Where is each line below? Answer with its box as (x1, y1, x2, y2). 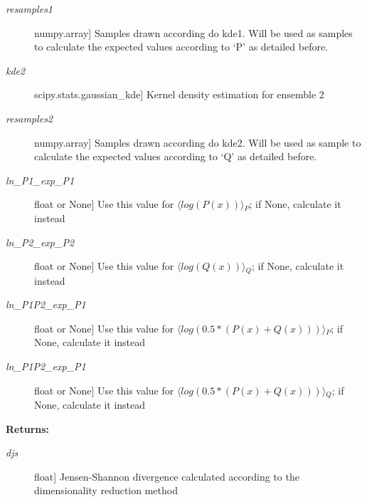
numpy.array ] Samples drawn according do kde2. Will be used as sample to (34, 135, 361, 150)
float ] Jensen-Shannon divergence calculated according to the (34, 469, 299, 483)
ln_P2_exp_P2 (6, 234, 75, 249)
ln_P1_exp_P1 (6, 172, 75, 187)
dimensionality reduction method (34, 483, 178, 498)
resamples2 (6, 110, 53, 125)
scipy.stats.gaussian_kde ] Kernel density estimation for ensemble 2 (34, 87, 324, 102)
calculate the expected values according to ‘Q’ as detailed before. (34, 149, 317, 164)
